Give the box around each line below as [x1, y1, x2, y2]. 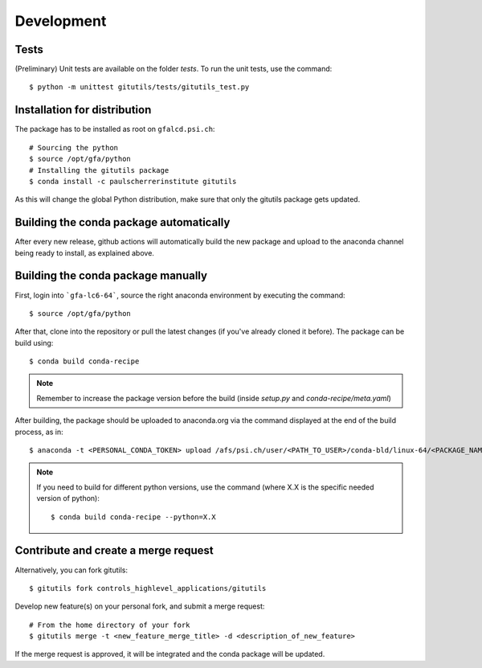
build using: [14, 338, 54, 347]
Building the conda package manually [14, 269, 208, 283]
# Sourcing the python [29, 143, 119, 152]
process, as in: [14, 427, 63, 436]
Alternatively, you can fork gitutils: [14, 565, 129, 575]
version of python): [36, 494, 100, 503]
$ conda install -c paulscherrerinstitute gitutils [29, 177, 237, 186]
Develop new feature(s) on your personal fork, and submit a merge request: [14, 601, 265, 611]
